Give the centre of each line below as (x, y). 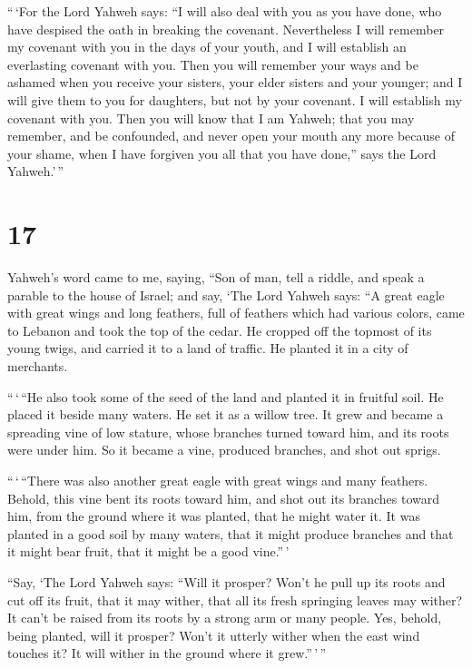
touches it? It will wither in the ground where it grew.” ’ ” (167, 653)
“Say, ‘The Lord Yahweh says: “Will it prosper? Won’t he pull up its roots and (226, 581)
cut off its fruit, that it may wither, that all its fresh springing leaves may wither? (235, 599)
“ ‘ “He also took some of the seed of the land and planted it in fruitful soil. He (226, 396)
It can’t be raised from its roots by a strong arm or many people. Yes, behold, (225, 618)
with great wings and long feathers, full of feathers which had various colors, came (236, 313)
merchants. (38, 366)
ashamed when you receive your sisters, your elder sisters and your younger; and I (235, 82)
